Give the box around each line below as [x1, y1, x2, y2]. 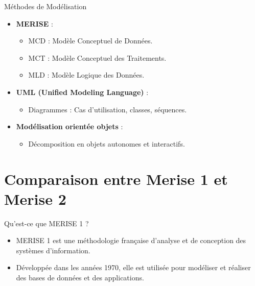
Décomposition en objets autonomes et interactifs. [28, 138, 185, 149]
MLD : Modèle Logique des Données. [28, 69, 145, 80]
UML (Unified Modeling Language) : [16, 86, 149, 97]
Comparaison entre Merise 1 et [4, 168, 228, 189]
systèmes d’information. [16, 245, 90, 255]
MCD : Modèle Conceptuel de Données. [28, 35, 153, 46]
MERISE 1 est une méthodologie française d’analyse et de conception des [16, 235, 246, 246]
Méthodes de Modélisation [4, 1, 87, 11]
